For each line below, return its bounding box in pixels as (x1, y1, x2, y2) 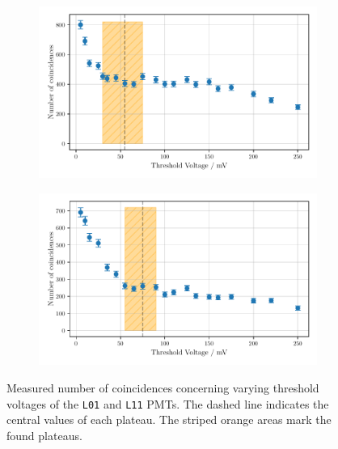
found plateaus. (6, 426, 82, 443)
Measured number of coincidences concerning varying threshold (6, 379, 319, 396)
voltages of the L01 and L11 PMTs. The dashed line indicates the (6, 395, 329, 412)
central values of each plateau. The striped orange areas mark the (6, 411, 332, 428)
